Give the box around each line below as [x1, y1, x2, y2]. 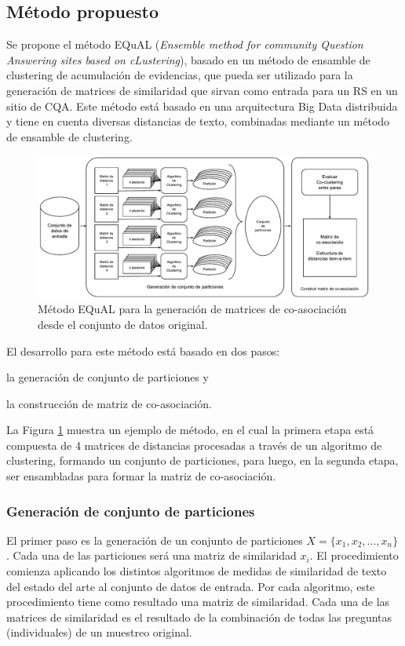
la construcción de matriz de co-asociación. [6, 395, 212, 411]
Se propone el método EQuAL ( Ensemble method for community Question [6, 36, 363, 53]
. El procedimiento [309, 547, 399, 564]
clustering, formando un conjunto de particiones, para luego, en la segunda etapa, [6, 452, 399, 469]
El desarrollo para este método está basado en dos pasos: [6, 342, 280, 359]
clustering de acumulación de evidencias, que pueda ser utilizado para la [6, 67, 353, 83]
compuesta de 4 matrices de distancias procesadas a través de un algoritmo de [6, 436, 382, 453]
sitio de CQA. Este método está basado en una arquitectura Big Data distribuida [6, 97, 398, 114]
